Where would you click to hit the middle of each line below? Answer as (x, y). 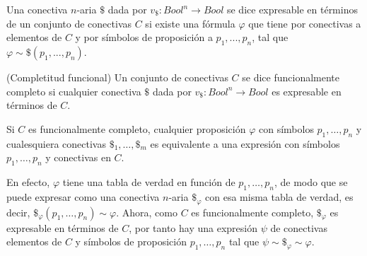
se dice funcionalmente (291, 77)
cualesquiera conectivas (56, 143)
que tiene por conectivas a (305, 23)
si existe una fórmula (190, 23)
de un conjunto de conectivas (69, 23)
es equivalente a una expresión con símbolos (245, 143)
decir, (18, 212)
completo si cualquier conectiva (74, 91)
